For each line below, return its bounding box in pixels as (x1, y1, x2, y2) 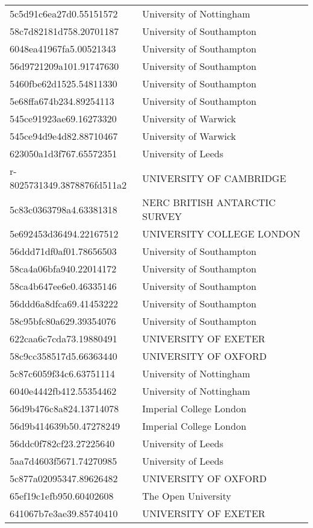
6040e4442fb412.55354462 (10, 384, 117, 398)
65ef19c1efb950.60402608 (10, 489, 114, 503)
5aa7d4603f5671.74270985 (10, 454, 117, 468)
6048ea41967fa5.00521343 (10, 42, 116, 55)
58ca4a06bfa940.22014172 (10, 262, 117, 275)
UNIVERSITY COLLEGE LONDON (142, 227, 301, 240)
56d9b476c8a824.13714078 (10, 401, 119, 415)
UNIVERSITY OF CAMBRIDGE (142, 171, 287, 185)
